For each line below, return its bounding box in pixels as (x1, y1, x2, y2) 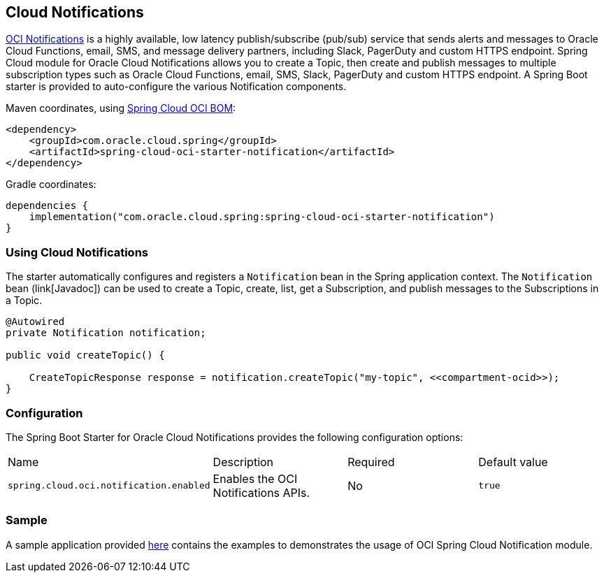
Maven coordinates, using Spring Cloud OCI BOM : (6, 102, 236, 115)
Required (347, 454, 395, 469)
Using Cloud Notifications (6, 245, 148, 259)
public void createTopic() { (6, 349, 165, 361)
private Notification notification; (6, 327, 206, 339)
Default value (478, 454, 548, 469)
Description (213, 454, 274, 469)
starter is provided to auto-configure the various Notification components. (6, 80, 347, 93)
